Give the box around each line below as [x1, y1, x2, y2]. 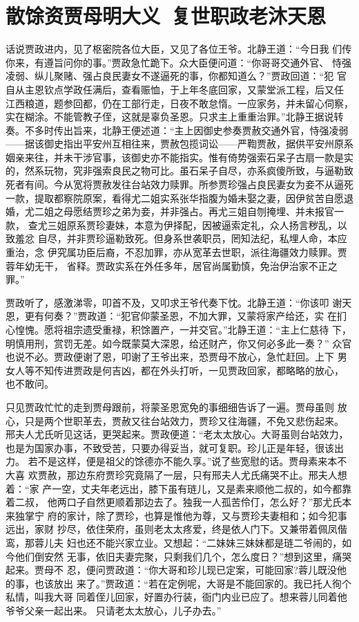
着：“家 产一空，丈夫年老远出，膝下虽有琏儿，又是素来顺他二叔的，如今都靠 [6, 481, 352, 495]
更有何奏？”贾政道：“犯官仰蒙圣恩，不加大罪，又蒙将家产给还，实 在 [24, 309, 337, 323]
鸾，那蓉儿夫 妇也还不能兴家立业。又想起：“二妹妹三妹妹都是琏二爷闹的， [6, 535, 342, 549]
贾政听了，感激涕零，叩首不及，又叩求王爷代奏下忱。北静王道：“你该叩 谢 [6, 295, 342, 309]
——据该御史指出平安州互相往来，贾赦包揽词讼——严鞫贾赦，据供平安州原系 [6, 136, 353, 151]
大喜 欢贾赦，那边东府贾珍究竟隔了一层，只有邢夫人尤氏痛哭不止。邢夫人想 [6, 467, 347, 482]
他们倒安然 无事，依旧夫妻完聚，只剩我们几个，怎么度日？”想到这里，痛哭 [14, 549, 352, 563]
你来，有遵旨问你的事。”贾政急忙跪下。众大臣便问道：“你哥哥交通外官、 [6, 55, 329, 69]
